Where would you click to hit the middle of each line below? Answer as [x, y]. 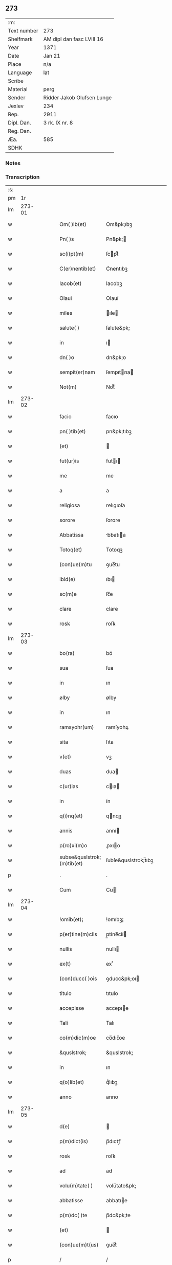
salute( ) [70, 328]
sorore [67, 520]
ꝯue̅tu [113, 564]
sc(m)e [68, 594]
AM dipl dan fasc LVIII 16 [73, 39]
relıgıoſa [115, 505]
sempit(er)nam [78, 372]
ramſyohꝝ [117, 727]
